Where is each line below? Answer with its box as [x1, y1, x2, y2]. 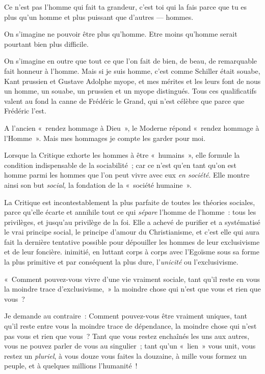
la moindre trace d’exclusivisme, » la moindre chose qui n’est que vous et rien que [4, 283, 261, 294]
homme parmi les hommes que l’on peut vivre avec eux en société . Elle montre [4, 169, 250, 180]
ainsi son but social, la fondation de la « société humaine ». [4, 179, 192, 190]
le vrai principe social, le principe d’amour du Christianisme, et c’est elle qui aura [4, 226, 260, 237]
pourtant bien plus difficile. [4, 38, 89, 49]
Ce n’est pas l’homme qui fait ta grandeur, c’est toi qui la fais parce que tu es [4, 2, 247, 12]
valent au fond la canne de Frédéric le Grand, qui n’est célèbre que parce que [4, 95, 245, 106]
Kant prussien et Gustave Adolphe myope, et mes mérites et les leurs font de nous [4, 75, 261, 86]
